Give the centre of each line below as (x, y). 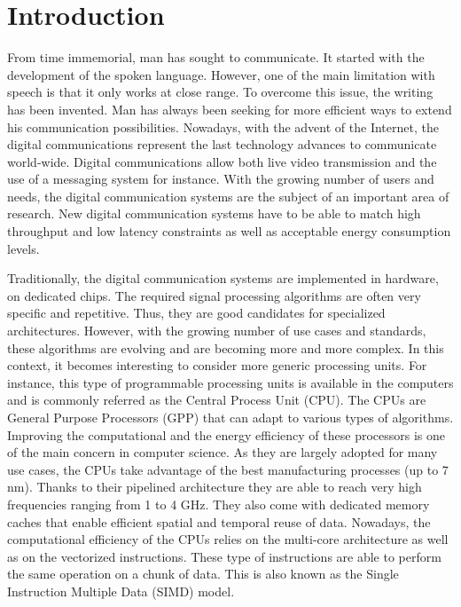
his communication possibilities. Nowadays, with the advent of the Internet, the (223, 126)
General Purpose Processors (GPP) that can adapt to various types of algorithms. (230, 417)
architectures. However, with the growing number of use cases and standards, (217, 331)
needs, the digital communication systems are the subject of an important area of (228, 196)
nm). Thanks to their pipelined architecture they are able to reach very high (215, 487)
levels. (23, 248)
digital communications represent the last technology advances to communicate (222, 144)
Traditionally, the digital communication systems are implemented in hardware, (223, 278)
